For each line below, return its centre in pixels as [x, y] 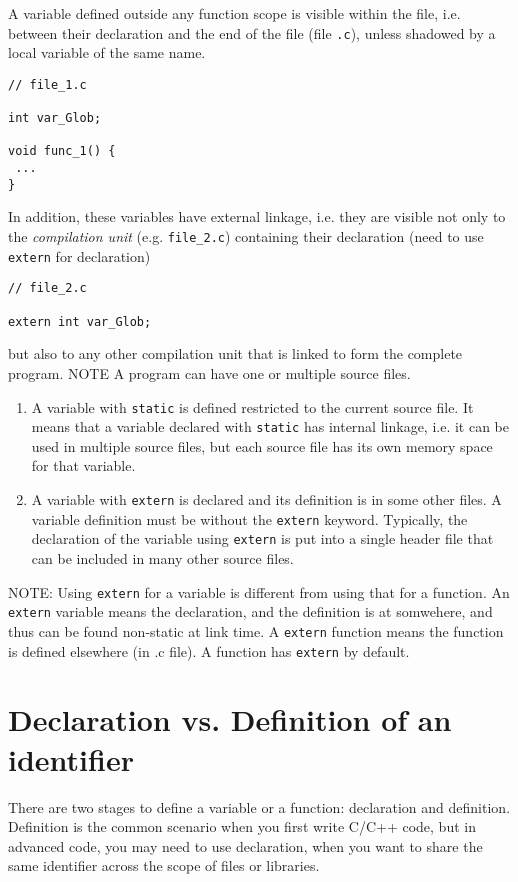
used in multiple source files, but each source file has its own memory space [262, 445]
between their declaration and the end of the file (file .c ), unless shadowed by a [252, 32]
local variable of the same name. [107, 52]
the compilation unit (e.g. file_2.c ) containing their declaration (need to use [246, 236]
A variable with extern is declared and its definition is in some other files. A [266, 499]
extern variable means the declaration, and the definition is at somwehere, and [250, 611]
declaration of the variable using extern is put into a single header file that [262, 538]
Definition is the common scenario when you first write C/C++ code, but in [242, 826]
